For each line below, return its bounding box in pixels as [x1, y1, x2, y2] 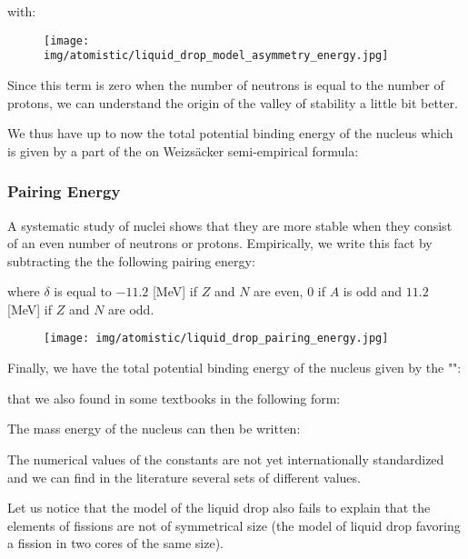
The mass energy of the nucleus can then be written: [7, 419, 301, 438]
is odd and [343, 282, 403, 301]
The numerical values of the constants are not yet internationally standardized [7, 449, 444, 468]
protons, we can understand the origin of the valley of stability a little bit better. [7, 93, 458, 112]
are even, [254, 282, 304, 301]
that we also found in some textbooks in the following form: [7, 388, 341, 407]
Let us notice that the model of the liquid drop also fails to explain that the [7, 498, 431, 517]
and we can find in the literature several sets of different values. [7, 467, 361, 486]
